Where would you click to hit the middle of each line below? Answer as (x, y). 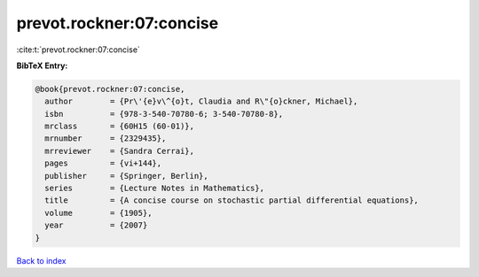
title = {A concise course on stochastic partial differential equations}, (232, 200)
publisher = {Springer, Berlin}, (126, 176)
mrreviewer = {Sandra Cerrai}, (120, 151)
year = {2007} (96, 225)
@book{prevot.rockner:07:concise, (110, 89)
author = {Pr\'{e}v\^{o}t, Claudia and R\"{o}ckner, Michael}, (201, 101)
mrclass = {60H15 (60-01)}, (120, 127)
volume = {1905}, (98, 213)
